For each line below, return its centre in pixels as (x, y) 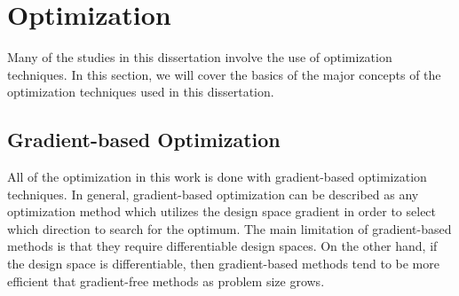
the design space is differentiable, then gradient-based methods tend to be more (223, 264)
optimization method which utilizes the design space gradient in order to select (222, 211)
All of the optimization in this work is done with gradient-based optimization (217, 177)
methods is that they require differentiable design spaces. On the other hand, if (222, 246)
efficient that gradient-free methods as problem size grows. (166, 280)
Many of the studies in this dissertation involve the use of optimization (200, 57)
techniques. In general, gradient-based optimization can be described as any (213, 194)
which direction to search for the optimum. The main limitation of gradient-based (229, 228)
